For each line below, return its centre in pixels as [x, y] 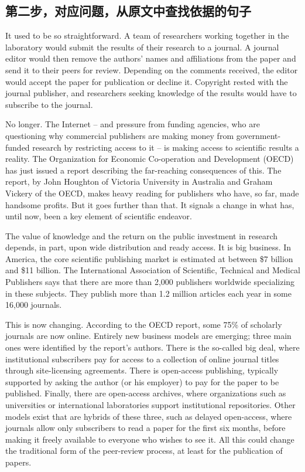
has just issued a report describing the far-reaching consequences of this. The [143, 170]
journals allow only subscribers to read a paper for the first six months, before [145, 428]
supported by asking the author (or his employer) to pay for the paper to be [142, 381]
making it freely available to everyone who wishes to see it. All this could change [150, 439]
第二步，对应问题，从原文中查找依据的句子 [128, 11]
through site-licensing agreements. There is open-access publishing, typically [142, 370]
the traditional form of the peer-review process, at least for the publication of [144, 451]
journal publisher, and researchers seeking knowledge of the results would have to [151, 93]
